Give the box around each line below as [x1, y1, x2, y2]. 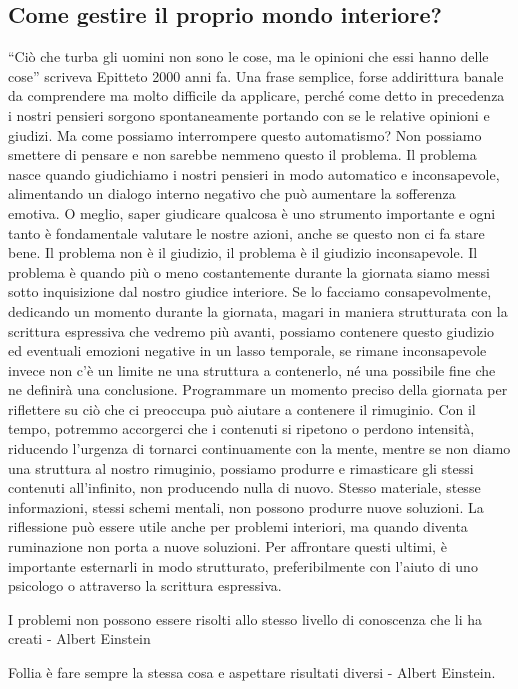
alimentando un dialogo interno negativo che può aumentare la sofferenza [8, 183, 456, 204]
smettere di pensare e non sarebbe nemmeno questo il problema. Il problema [8, 144, 477, 165]
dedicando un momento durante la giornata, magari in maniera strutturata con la [8, 300, 508, 321]
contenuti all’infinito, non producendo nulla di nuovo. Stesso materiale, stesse [8, 477, 481, 498]
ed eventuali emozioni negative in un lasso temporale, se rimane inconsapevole [8, 340, 487, 361]
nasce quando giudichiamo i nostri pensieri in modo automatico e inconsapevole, [8, 163, 500, 184]
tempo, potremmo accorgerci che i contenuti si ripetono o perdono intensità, [8, 418, 475, 439]
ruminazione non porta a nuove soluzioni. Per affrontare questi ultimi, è [8, 536, 447, 557]
